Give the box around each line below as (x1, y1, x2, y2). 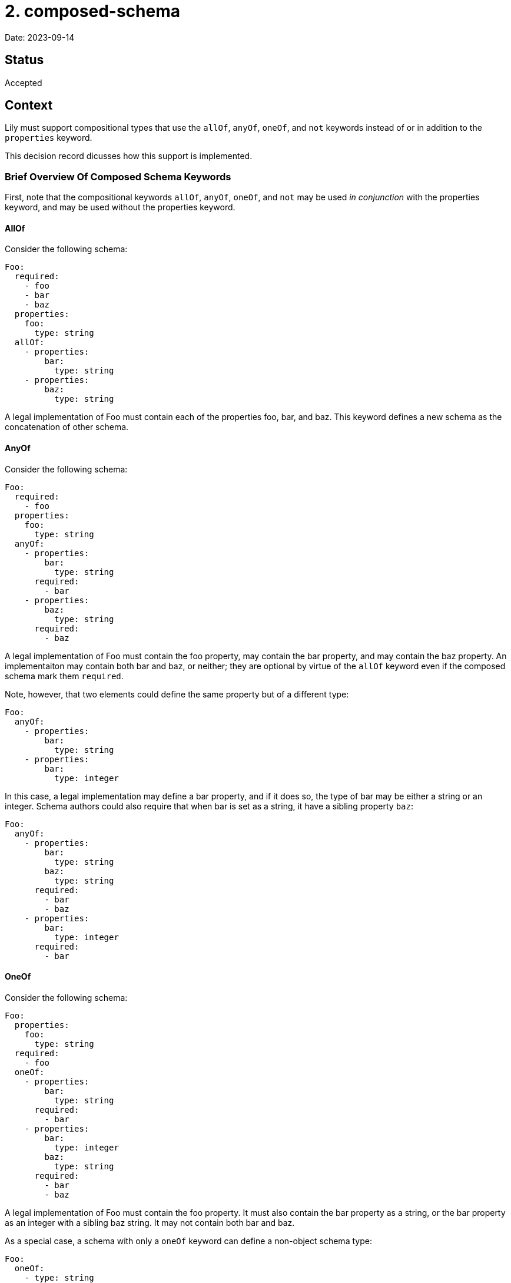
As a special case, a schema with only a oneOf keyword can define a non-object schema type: (5, 1235, 372, 1246)
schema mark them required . (5, 670, 124, 681)
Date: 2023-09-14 (5, 32, 75, 42)
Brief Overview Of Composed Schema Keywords (5, 170, 231, 183)
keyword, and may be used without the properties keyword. (5, 202, 235, 213)
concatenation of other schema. (5, 422, 129, 432)
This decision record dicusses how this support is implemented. (5, 151, 253, 161)
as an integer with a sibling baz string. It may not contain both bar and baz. (5, 1217, 295, 1228)
